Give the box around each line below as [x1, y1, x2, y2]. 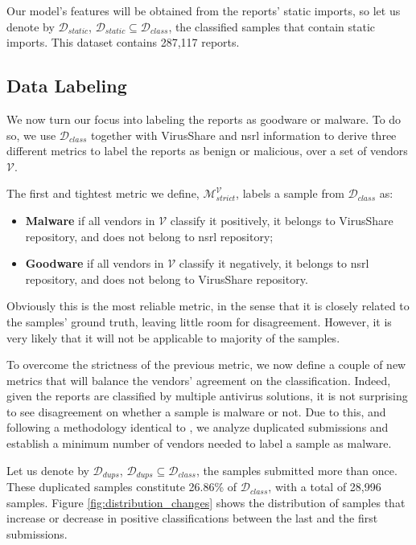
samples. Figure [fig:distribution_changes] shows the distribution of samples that [6, 494, 406, 510]
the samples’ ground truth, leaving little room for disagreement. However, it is [6, 313, 392, 330]
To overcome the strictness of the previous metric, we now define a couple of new [6, 356, 406, 373]
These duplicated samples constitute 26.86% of [6, 478, 237, 495]
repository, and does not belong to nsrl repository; [25, 227, 274, 244]
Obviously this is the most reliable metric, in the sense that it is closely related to [6, 297, 410, 314]
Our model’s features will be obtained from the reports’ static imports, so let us [6, 2, 401, 18]
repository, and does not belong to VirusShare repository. [25, 270, 308, 287]
